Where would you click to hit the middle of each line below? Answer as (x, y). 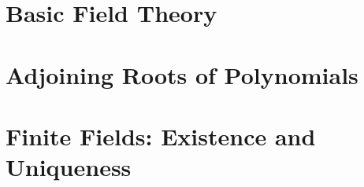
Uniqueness (69, 167)
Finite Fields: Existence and (161, 136)
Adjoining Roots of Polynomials (182, 74)
